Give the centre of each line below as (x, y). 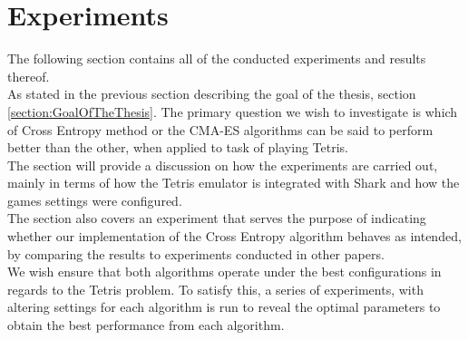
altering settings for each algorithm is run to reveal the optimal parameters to (224, 307)
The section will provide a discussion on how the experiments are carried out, (223, 165)
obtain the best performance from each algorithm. (146, 325)
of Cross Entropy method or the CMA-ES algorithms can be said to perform (220, 129)
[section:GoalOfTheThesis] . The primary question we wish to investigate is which (233, 111)
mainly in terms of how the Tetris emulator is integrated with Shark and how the (234, 183)
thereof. (29, 76)
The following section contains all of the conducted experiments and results (217, 58)
